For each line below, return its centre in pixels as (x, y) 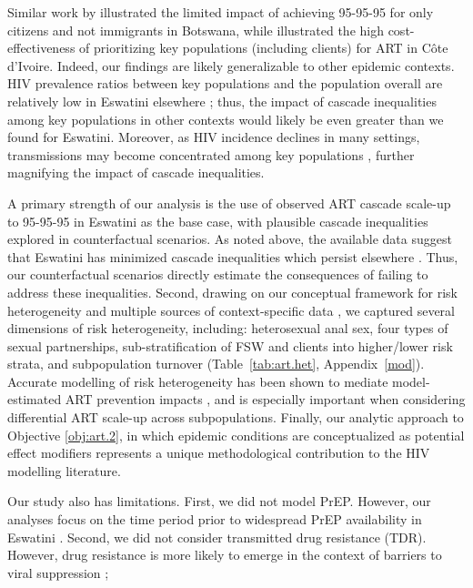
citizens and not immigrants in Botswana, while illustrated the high (196, 30)
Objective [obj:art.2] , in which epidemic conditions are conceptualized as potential (236, 435)
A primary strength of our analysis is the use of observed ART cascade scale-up (229, 203)
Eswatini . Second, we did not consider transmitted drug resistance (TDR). (217, 537)
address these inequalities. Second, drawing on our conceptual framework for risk (232, 292)
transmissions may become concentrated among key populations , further (211, 154)
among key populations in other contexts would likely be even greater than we (226, 119)
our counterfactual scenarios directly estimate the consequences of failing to (218, 274)
